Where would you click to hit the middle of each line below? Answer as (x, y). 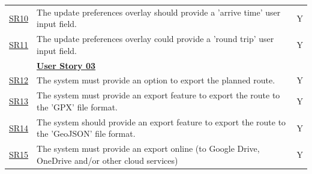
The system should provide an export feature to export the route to (161, 121)
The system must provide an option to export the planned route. (156, 80)
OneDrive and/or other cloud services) (107, 160)
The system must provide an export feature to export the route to (158, 95)
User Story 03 (66, 65)
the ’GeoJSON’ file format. (86, 133)
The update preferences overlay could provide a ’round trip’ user (155, 39)
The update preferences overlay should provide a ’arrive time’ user (159, 12)
